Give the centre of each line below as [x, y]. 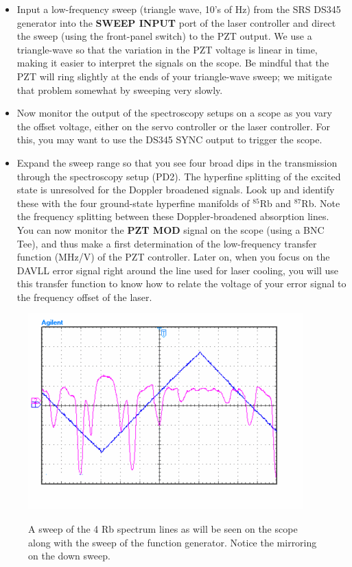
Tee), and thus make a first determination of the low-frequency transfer [167, 243]
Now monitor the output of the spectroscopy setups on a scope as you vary [174, 113]
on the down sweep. [69, 556]
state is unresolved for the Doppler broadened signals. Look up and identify [176, 190]
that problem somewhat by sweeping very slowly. [120, 89]
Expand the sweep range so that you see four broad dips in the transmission [177, 162]
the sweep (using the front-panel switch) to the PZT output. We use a [164, 36]
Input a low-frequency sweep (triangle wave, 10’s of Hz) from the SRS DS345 [179, 9]
